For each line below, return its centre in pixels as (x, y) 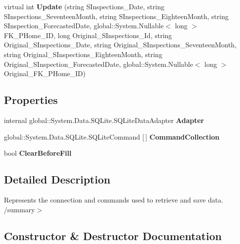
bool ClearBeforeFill (38, 153)
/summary (20, 209)
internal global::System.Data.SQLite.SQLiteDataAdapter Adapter (104, 120)
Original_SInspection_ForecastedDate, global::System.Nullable (99, 64)
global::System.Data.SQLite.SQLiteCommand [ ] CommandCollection (112, 136)
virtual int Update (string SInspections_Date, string (84, 6)
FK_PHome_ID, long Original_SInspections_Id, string (88, 35)
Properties (31, 100)
